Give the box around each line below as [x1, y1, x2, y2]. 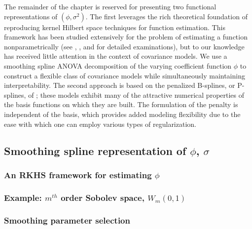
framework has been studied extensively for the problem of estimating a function [4, 32, 248, 42]
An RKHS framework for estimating [4, 168, 152, 181]
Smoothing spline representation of [4, 143, 186, 158]
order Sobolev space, [61, 191, 144, 203]
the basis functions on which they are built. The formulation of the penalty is [4, 99, 238, 110]
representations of [4, 11, 58, 21]
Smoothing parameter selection [4, 214, 130, 226]
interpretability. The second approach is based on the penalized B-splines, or [4, 80, 235, 90]
